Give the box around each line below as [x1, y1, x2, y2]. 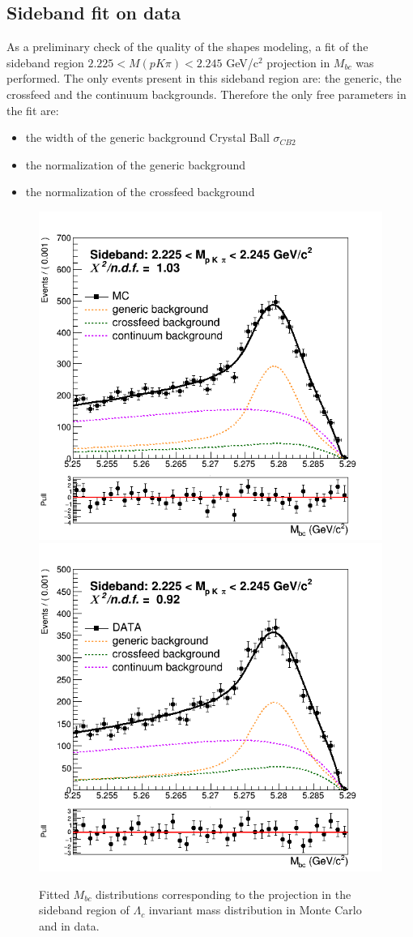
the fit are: [6, 101, 59, 118]
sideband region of [39, 901, 130, 918]
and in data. [39, 918, 100, 935]
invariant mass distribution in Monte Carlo [148, 901, 362, 918]
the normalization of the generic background [25, 156, 245, 173]
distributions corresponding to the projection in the [96, 885, 351, 902]
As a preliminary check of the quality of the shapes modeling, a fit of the [6, 38, 368, 55]
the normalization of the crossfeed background [25, 183, 255, 200]
